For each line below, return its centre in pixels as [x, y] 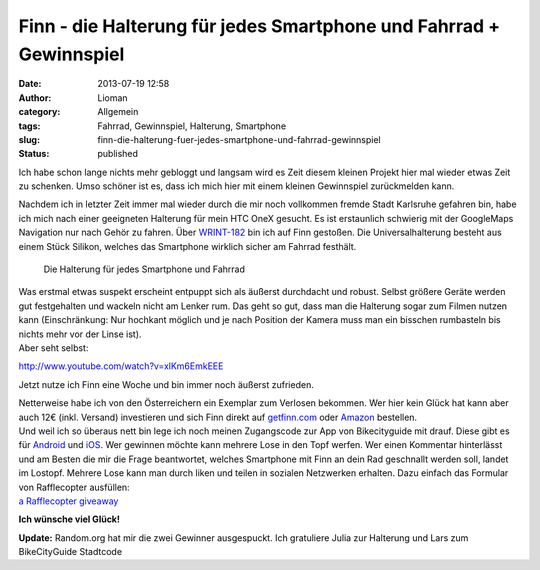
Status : [34, 154]
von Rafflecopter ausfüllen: [74, 487]
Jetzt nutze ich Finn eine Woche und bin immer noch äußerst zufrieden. [166, 384]
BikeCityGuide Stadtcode [70, 552]
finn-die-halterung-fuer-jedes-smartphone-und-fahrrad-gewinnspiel [239, 139]
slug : [29, 139]
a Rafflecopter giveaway [68, 501]
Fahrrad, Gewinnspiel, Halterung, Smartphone [192, 126]
